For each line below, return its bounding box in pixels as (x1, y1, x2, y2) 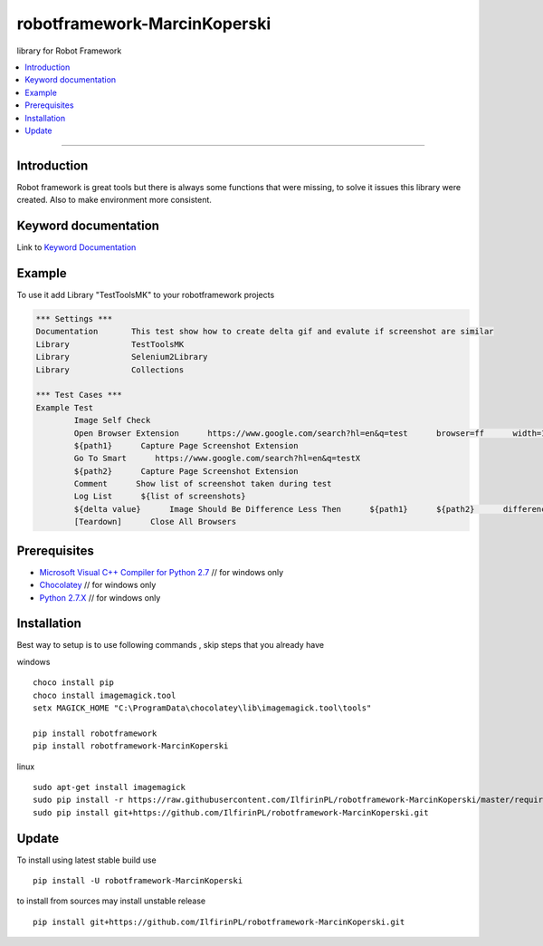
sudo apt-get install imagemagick (33, 782, 186, 792)
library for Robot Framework (16, 45, 122, 56)
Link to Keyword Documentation (16, 242, 137, 253)
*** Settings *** (35, 314, 113, 323)
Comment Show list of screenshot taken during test (73, 478, 332, 489)
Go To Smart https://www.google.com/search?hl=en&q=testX (73, 453, 361, 464)
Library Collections (35, 364, 185, 375)
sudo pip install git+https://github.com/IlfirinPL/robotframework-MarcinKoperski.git (33, 807, 429, 817)
